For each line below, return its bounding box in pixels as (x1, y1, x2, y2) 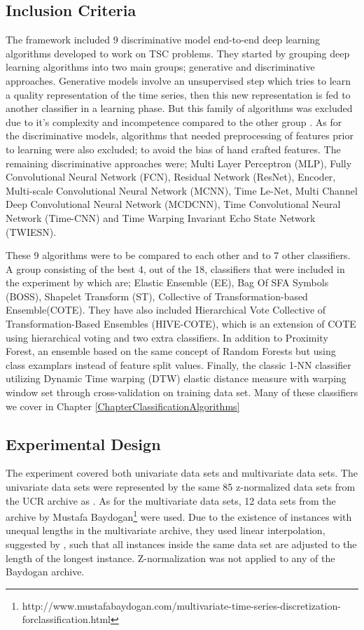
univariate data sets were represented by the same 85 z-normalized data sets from (6, 479, 356, 494)
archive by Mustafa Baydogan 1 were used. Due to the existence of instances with (6, 507, 352, 524)
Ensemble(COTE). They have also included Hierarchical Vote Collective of (6, 302, 326, 317)
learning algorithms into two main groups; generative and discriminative (6, 59, 315, 74)
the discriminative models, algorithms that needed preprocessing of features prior (6, 128, 353, 143)
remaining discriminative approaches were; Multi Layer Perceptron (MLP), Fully (6, 155, 352, 170)
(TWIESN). (6, 224, 57, 239)
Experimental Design (6, 433, 161, 454)
